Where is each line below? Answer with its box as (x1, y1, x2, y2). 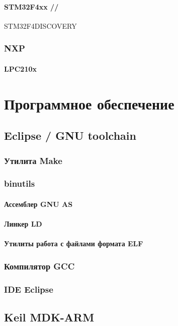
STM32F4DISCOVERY (4, 20, 77, 31)
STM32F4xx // (4, 1, 59, 12)
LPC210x (4, 63, 37, 74)
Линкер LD (4, 219, 42, 229)
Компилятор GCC (4, 259, 75, 272)
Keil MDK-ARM (4, 309, 95, 324)
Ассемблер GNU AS (4, 198, 73, 209)
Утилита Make (4, 154, 62, 167)
